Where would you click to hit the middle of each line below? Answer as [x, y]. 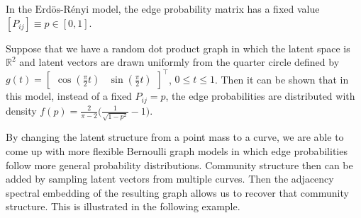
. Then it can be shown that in [282, 79]
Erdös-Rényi [62, 10]
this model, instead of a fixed [69, 96]
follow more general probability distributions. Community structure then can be [179, 165]
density [21, 110]
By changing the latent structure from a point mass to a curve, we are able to [175, 137]
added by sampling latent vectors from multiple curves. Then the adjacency [170, 179]
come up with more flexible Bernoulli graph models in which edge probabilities [177, 151]
